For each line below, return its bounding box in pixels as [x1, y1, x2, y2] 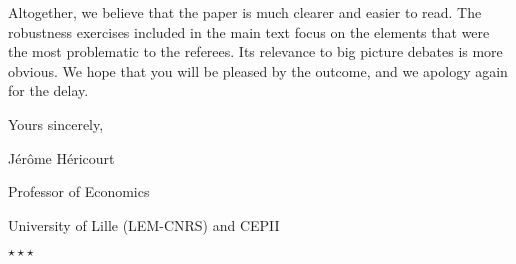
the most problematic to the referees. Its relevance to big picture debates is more [8, 41, 503, 62]
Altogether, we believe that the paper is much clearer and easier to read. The [8, 2, 482, 22]
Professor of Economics [8, 181, 150, 202]
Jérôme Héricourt [8, 147, 115, 168]
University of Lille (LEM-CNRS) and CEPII [8, 214, 280, 235]
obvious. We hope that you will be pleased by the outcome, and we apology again [8, 60, 508, 81]
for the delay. [8, 80, 89, 101]
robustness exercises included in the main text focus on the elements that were [8, 21, 490, 42]
